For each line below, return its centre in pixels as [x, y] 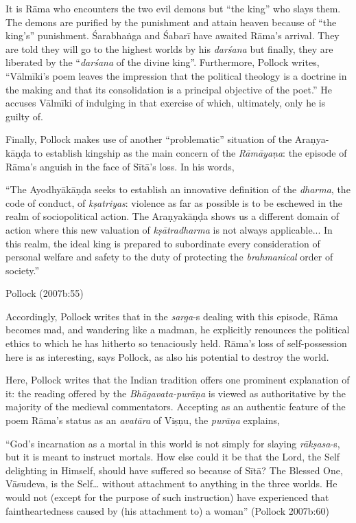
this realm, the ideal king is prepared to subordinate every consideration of [163, 243]
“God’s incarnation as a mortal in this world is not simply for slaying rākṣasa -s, [173, 443]
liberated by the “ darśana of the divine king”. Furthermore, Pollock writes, [163, 62]
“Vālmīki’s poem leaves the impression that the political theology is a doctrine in [176, 75]
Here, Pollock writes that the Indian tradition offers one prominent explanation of [178, 380]
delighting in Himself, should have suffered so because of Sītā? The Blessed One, [174, 470]
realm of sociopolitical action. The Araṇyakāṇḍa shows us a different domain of [173, 216]
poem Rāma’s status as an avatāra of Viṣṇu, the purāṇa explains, [143, 420]
